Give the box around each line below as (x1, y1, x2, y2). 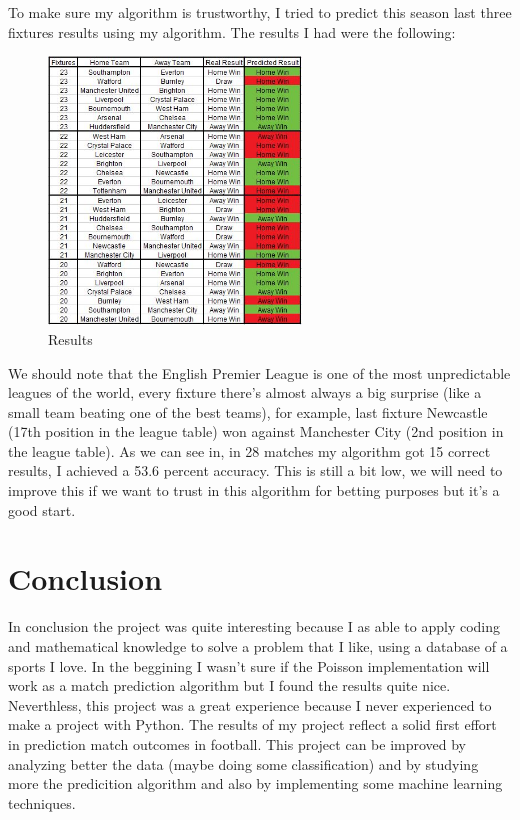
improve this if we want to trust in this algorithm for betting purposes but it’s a (8, 480, 500, 501)
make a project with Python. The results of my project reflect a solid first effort (8, 714, 497, 735)
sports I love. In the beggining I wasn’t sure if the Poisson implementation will (8, 655, 490, 676)
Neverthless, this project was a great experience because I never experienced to (8, 694, 492, 715)
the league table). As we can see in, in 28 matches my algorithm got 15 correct (8, 440, 491, 461)
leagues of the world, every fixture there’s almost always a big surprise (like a (8, 382, 482, 403)
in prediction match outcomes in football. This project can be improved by (8, 733, 467, 754)
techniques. (8, 792, 76, 813)
